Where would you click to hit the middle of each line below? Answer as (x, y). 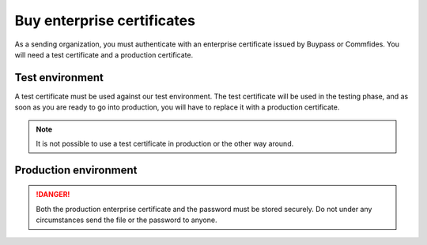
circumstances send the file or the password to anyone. (127, 220)
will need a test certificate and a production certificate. (104, 54)
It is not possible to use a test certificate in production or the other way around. (165, 144)
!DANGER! (53, 195)
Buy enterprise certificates (105, 20)
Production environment (76, 170)
